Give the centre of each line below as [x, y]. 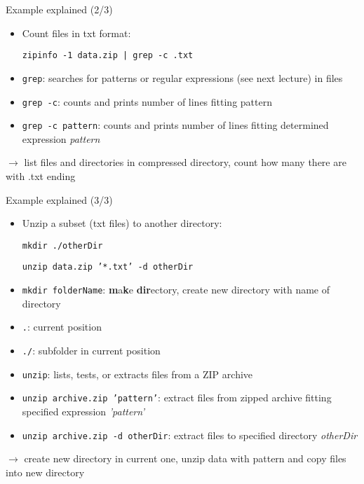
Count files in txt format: [76, 33]
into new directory [45, 472]
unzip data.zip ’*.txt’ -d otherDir [108, 267]
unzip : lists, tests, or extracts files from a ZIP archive [137, 374]
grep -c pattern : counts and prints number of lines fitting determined [175, 125]
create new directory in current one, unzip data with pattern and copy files [185, 458]
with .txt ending [41, 176]
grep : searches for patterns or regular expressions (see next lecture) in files [182, 77]
